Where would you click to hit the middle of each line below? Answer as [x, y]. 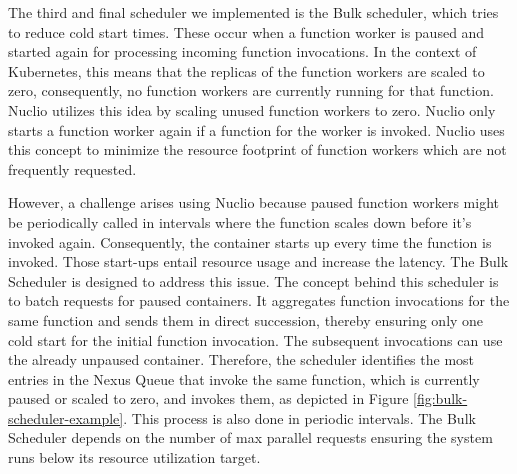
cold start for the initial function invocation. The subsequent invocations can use [255, 339]
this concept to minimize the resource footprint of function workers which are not [257, 149]
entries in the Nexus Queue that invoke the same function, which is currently [244, 378]
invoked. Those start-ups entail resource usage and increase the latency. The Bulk [258, 261]
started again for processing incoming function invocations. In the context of [242, 51]
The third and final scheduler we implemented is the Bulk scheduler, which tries [253, 12]
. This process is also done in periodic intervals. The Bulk [299, 417]
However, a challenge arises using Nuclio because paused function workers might [253, 202]
